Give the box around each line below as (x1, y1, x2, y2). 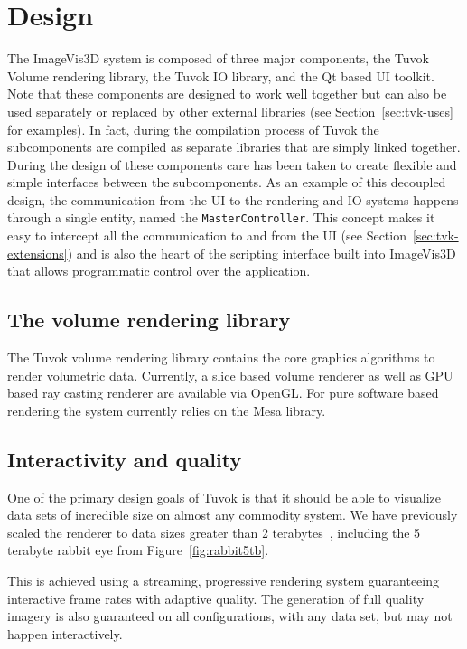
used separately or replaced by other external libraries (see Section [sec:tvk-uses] (7, 101, 453, 120)
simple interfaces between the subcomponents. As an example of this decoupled (7, 173, 446, 192)
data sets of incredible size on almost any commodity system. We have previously (7, 505, 458, 524)
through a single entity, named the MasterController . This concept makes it (7, 208, 435, 227)
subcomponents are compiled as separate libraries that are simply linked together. (7, 137, 461, 156)
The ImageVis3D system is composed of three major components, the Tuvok (7, 49, 429, 68)
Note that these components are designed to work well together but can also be (7, 84, 447, 103)
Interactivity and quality (7, 445, 242, 473)
